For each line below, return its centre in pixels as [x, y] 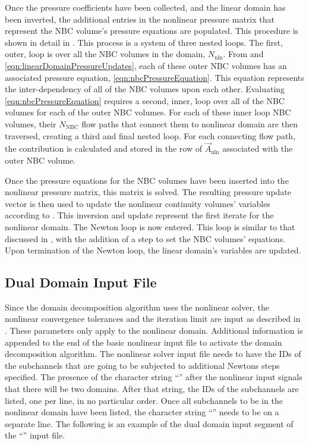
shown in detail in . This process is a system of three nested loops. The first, [144, 42]
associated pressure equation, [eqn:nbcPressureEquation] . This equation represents [154, 77]
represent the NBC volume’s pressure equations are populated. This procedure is [152, 31]
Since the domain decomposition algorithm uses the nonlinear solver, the [137, 307]
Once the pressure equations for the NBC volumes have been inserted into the [147, 180]
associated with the [258, 148]
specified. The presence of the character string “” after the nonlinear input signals [154, 377]
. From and [243, 54]
